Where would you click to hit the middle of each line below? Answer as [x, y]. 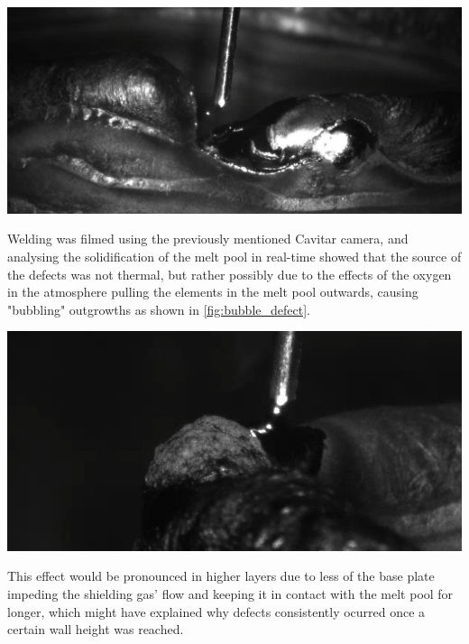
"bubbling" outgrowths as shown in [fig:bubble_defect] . [159, 309]
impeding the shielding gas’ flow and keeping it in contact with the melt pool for [230, 593]
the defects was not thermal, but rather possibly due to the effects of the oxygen [230, 274]
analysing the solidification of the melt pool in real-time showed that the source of [234, 257]
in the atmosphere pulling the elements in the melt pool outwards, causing [213, 292]
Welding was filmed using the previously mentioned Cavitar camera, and [208, 239]
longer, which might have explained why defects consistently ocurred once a [216, 611]
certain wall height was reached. [96, 629]
